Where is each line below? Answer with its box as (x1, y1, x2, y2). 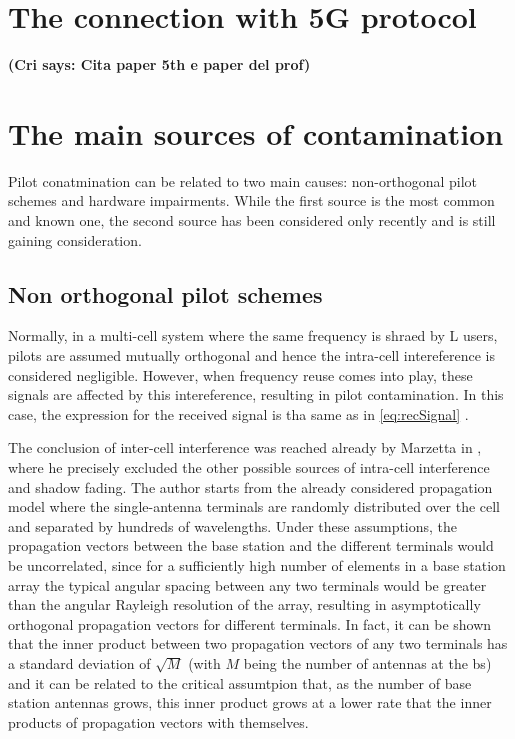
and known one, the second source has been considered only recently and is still (8, 210, 496, 231)
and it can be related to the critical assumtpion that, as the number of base (8, 672, 472, 693)
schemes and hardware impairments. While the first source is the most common (8, 190, 495, 211)
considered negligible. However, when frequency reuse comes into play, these (8, 364, 473, 385)
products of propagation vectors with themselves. (8, 711, 309, 732)
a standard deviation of (8, 652, 151, 673)
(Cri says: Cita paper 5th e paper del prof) (8, 54, 311, 75)
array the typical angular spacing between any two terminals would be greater (8, 574, 487, 595)
